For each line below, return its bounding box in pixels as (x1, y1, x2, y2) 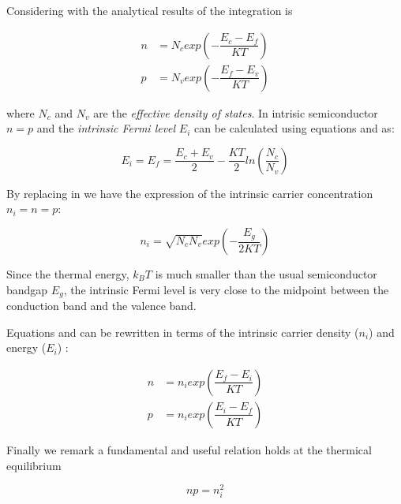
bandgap (6, 281, 48, 297)
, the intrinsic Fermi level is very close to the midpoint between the (63, 281, 389, 297)
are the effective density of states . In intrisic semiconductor (93, 104, 378, 121)
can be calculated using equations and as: (193, 120, 395, 136)
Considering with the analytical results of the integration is (6, 2, 293, 18)
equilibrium (6, 457, 62, 473)
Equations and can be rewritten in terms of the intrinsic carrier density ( (6, 323, 359, 340)
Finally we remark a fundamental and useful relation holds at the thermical (6, 441, 372, 457)
